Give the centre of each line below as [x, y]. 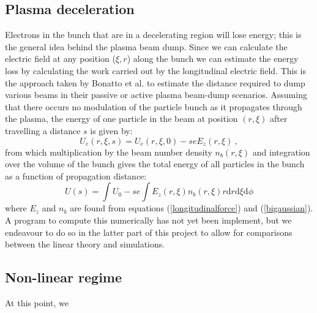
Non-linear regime [64, 277]
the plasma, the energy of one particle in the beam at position [121, 119]
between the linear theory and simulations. [85, 244]
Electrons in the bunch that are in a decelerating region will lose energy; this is [153, 35]
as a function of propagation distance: [76, 175]
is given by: [111, 130]
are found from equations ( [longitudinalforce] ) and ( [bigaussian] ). [192, 208]
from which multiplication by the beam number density [109, 152]
